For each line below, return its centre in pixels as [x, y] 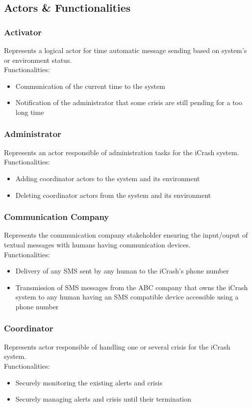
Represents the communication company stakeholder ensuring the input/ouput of [126, 235]
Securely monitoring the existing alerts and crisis [89, 382]
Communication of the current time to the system [90, 86]
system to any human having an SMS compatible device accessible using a [127, 297]
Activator [23, 32]
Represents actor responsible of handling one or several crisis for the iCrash [117, 346]
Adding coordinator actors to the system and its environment [108, 178]
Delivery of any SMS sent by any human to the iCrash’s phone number [122, 271]
